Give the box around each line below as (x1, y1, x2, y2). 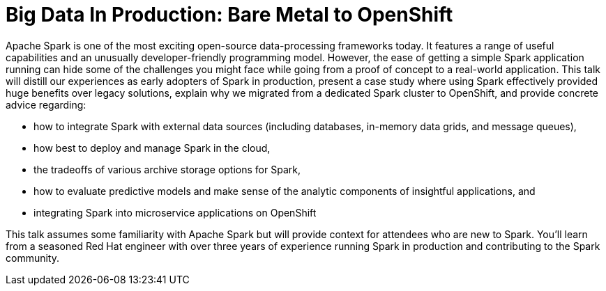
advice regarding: (6, 98, 86, 111)
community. (6, 251, 59, 264)
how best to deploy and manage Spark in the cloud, (33, 141, 271, 154)
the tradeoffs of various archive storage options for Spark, (33, 163, 301, 175)
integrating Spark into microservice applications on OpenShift (33, 206, 317, 219)
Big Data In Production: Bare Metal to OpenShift (6, 3, 453, 26)
